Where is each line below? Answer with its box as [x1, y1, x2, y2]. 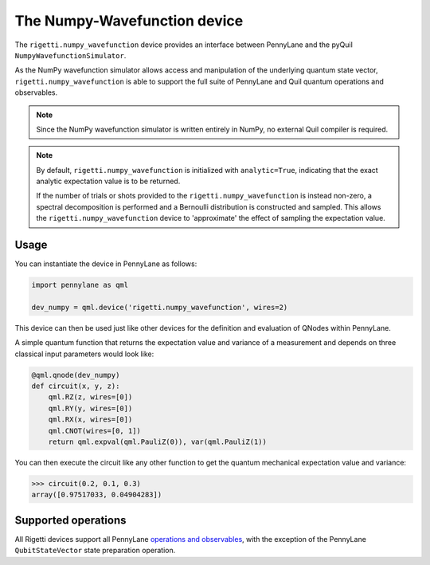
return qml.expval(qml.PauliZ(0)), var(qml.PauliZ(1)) [48, 437, 267, 446]
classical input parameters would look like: [14, 349, 154, 359]
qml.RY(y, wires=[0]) [48, 403, 133, 413]
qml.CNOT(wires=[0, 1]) [48, 426, 141, 435]
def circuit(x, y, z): [31, 382, 120, 390]
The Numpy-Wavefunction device [14, 12, 244, 29]
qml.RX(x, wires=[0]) [48, 415, 133, 424]
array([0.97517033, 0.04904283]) [31, 490, 162, 500]
